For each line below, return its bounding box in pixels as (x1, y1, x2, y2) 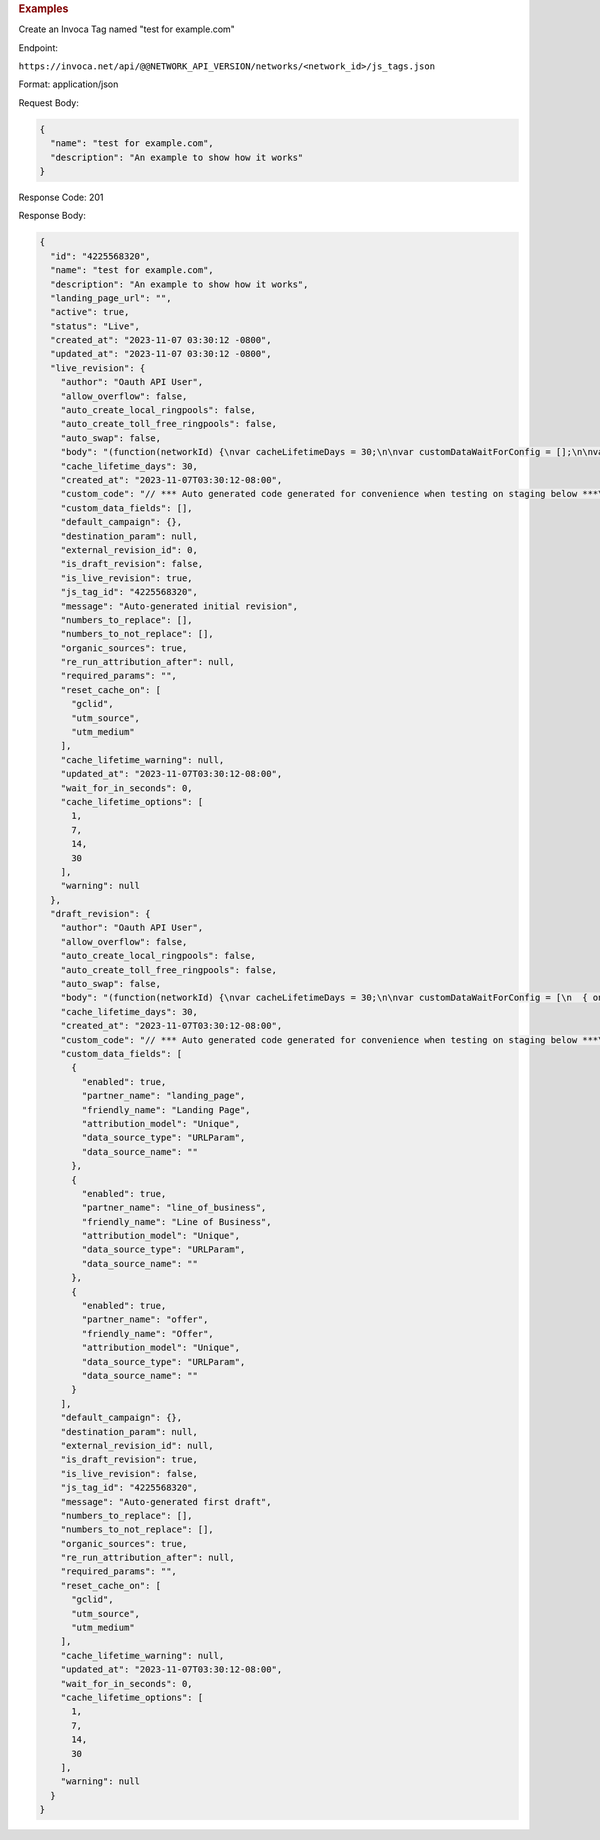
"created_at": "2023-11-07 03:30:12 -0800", (50, 335, 272, 346)
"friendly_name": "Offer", (81, 1328, 214, 1339)
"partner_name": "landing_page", (81, 1090, 246, 1102)
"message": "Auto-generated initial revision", (60, 600, 299, 612)
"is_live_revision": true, (60, 572, 194, 584)
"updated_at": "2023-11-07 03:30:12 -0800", (50, 348, 272, 360)
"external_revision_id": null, (60, 1440, 214, 1451)
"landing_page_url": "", (50, 292, 172, 304)
